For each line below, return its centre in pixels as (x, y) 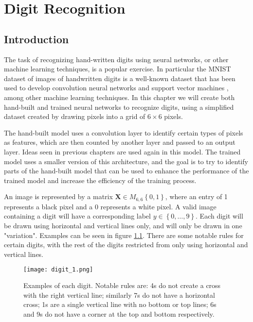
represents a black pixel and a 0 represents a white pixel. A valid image (110, 206)
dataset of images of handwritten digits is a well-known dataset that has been (120, 78)
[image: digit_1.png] (58, 270)
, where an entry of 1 (196, 196)
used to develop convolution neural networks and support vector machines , (116, 88)
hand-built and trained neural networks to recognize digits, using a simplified (119, 107)
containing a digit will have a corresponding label (77, 216)
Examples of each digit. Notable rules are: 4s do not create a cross (122, 285)
